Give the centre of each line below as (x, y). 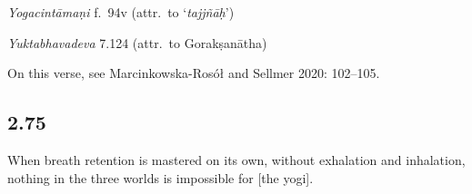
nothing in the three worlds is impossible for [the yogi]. (161, 177)
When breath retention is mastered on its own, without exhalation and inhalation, (236, 159)
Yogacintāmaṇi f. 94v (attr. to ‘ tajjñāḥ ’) (121, 12)
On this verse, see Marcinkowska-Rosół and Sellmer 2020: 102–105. (194, 73)
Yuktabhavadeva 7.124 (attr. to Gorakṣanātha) (137, 42)
